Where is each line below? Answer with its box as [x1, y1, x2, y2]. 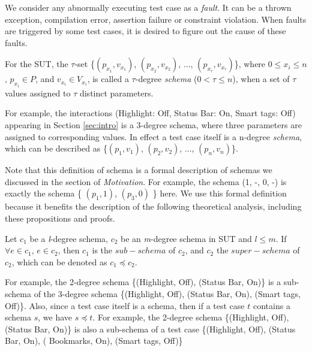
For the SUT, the [5, 58, 68, 70]
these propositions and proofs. [5, 211, 115, 224]
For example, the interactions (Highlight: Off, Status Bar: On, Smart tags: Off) [5, 107, 296, 119]
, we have [38, 311, 73, 323]
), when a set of [232, 72, 290, 85]
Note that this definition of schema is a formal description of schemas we [5, 164, 272, 176]
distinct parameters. [79, 86, 154, 99]
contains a [253, 299, 290, 311]
